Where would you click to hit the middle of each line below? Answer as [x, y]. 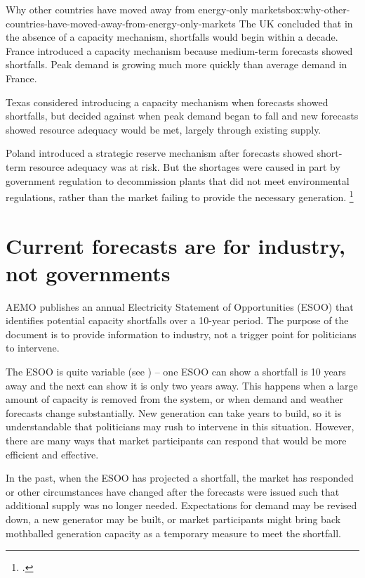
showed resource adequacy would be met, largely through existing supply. [164, 129]
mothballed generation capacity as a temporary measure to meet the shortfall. [173, 533]
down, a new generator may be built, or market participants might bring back [173, 519]
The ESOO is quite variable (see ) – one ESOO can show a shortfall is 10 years [176, 372]
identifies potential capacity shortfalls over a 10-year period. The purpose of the [177, 320]
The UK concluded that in [296, 23]
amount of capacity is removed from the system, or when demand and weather [175, 399]
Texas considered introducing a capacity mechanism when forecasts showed [167, 102]
